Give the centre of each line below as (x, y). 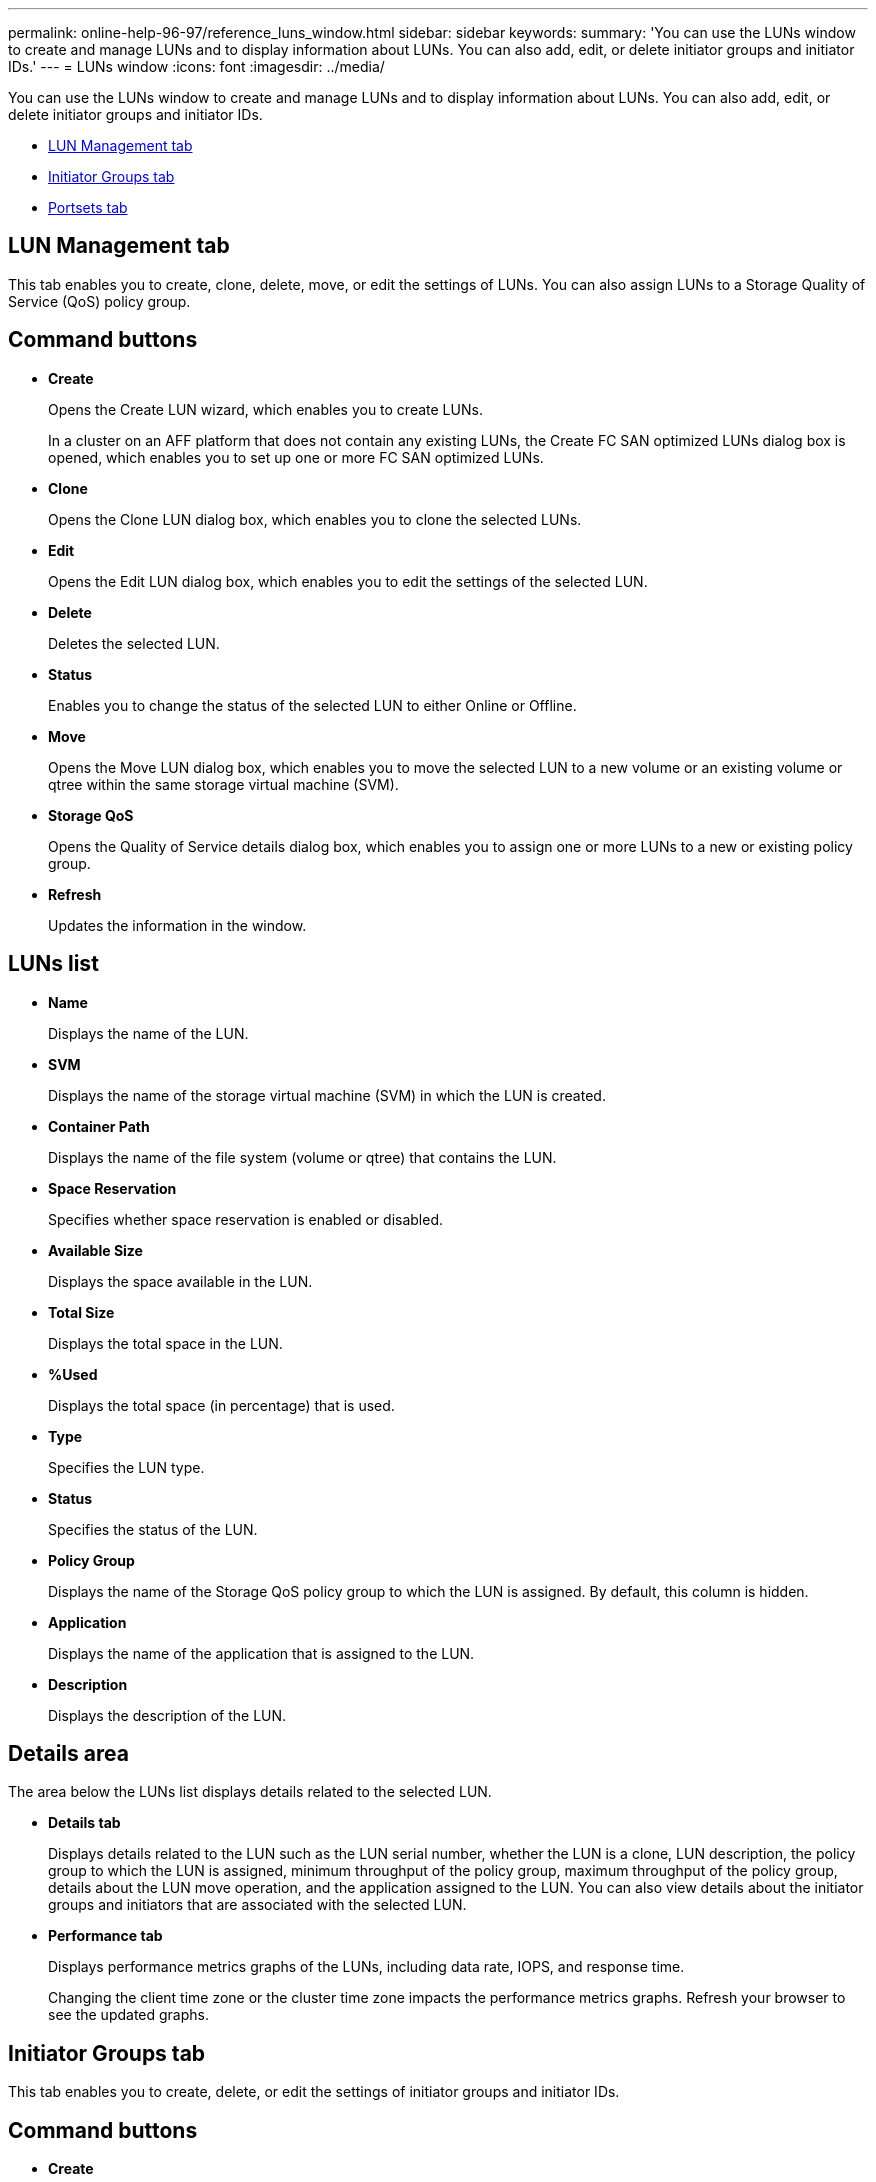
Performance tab (105, 1936)
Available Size (95, 1250)
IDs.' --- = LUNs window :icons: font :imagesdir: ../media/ (196, 66)
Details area (68, 1753)
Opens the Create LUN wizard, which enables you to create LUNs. (265, 409)
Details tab (84, 1823)
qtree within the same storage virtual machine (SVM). (223, 784)
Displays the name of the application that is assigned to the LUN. (261, 1653)
